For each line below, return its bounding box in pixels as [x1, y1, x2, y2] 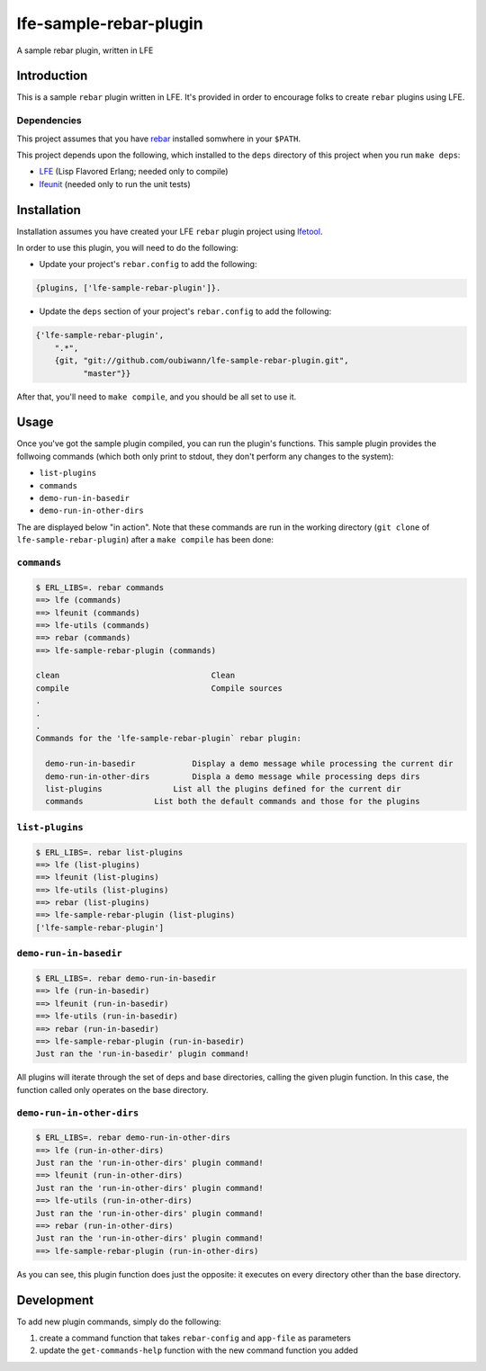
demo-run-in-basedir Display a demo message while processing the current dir [45, 758, 454, 769]
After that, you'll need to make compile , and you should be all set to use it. [16, 391, 297, 402]
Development [16, 1292, 94, 1308]
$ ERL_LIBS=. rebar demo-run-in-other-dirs [35, 1133, 231, 1142]
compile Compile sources [35, 683, 283, 693]
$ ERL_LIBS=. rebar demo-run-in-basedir [35, 973, 216, 984]
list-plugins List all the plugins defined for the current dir [45, 784, 401, 793]
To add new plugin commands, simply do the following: [16, 1316, 221, 1327]
